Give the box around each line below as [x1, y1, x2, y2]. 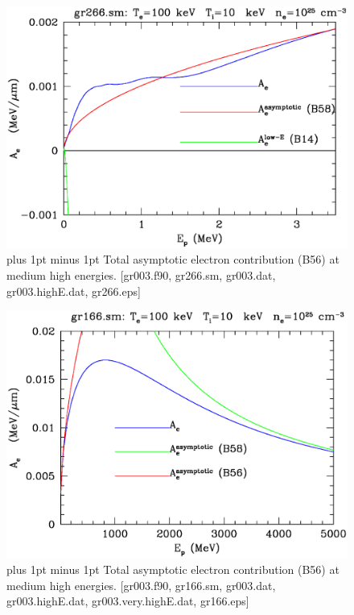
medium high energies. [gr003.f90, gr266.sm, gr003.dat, [6, 266, 276, 283]
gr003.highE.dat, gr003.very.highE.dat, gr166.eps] [6, 592, 249, 609]
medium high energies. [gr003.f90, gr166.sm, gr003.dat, [6, 576, 276, 593]
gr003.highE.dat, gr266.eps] [6, 282, 141, 299]
